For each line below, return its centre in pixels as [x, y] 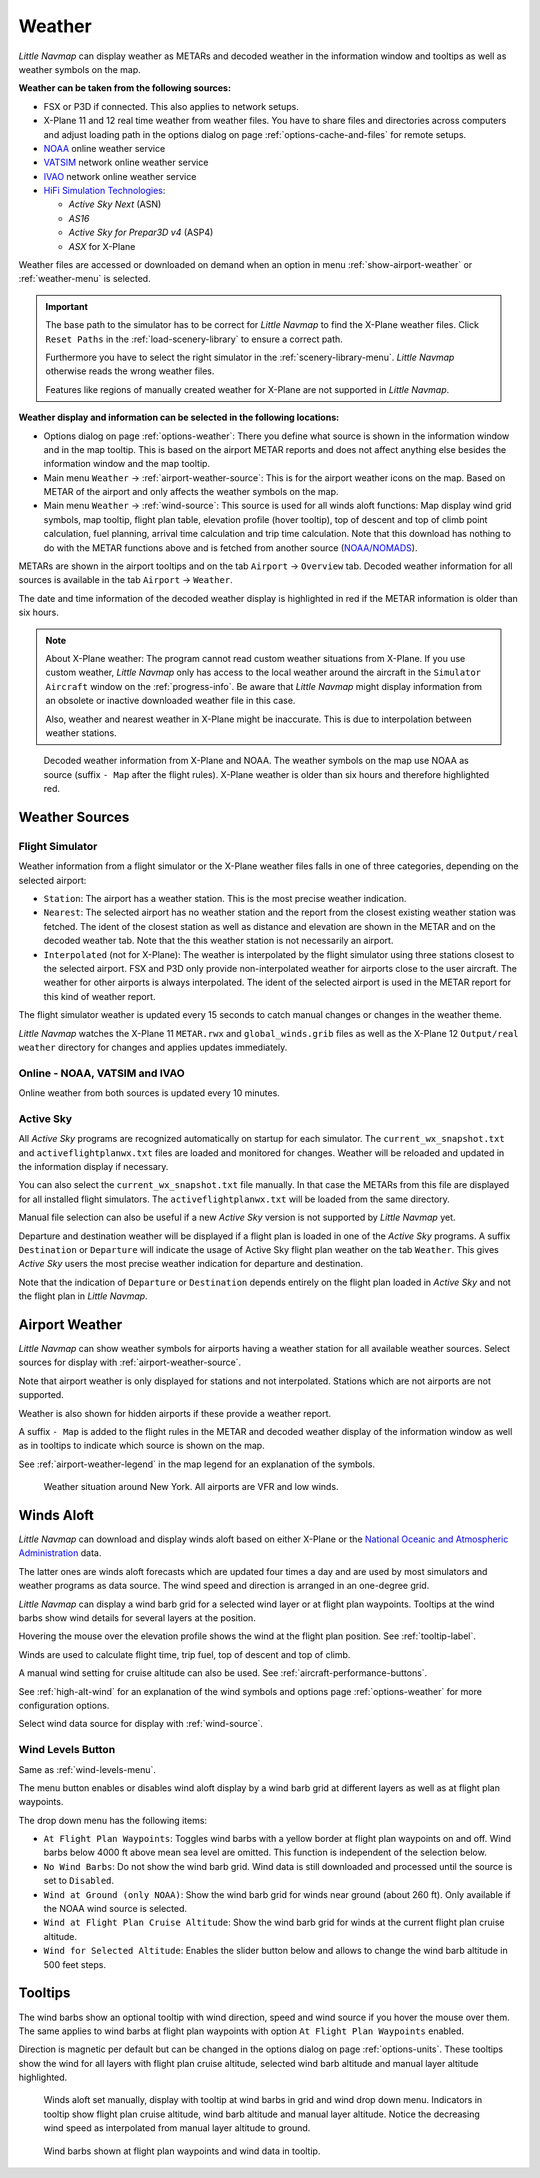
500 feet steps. [75, 1964]
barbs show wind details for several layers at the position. [137, 1618]
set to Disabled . [79, 1881]
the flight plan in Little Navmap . [83, 1296]
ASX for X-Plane [102, 246]
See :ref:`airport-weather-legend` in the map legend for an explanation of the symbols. [196, 1464]
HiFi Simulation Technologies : [104, 191]
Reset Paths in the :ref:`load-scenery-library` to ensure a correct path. [194, 339]
